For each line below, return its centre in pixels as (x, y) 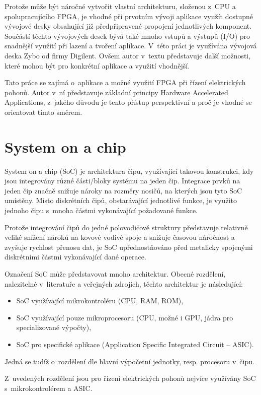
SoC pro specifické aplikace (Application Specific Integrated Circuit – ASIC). (135, 344)
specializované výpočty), (54, 327)
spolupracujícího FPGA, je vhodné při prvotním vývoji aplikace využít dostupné (129, 16)
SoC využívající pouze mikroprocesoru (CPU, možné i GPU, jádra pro (125, 317)
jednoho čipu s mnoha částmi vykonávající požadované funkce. (101, 210)
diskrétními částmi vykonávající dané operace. (75, 257)
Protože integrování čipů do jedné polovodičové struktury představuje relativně (126, 227)
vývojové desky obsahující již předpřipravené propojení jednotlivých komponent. (128, 26)
